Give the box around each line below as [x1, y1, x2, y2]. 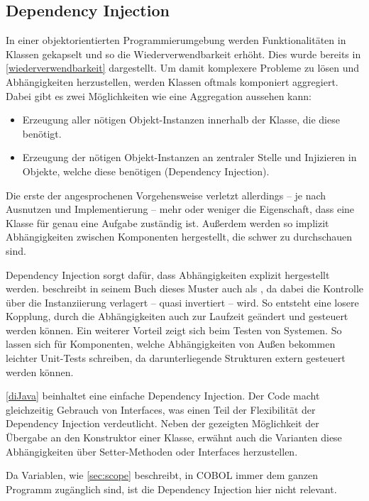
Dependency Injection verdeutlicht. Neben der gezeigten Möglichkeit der [6, 416, 319, 431]
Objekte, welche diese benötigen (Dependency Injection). [22, 163, 270, 178]
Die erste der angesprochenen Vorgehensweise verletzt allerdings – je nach [6, 187, 326, 202]
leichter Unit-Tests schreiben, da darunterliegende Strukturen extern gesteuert [6, 351, 346, 365]
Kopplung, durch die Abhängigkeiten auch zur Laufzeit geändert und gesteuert [6, 309, 348, 324]
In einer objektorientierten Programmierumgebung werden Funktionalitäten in [6, 33, 346, 48]
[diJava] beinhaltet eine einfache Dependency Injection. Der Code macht [6, 388, 320, 403]
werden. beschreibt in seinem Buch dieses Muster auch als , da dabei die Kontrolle [6, 281, 364, 296]
